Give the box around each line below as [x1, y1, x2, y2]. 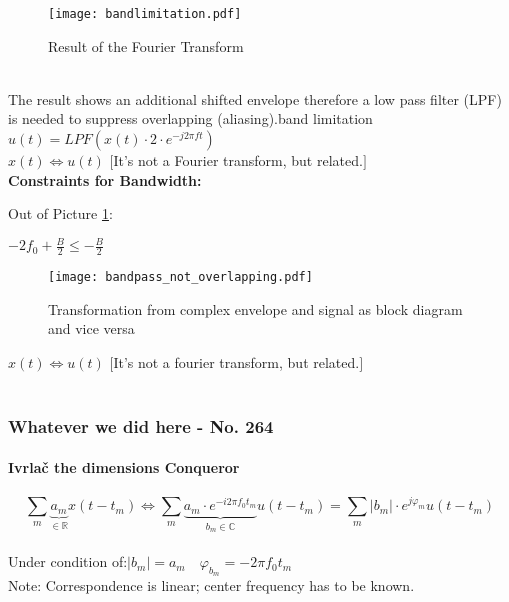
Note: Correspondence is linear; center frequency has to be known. [8, 575, 415, 596]
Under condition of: [8, 551, 128, 572]
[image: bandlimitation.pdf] [48, 7, 242, 21]
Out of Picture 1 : [8, 203, 113, 224]
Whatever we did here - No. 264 [8, 414, 274, 439]
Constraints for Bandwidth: [8, 169, 202, 190]
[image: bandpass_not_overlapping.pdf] [48, 270, 313, 285]
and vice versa [48, 318, 135, 339]
